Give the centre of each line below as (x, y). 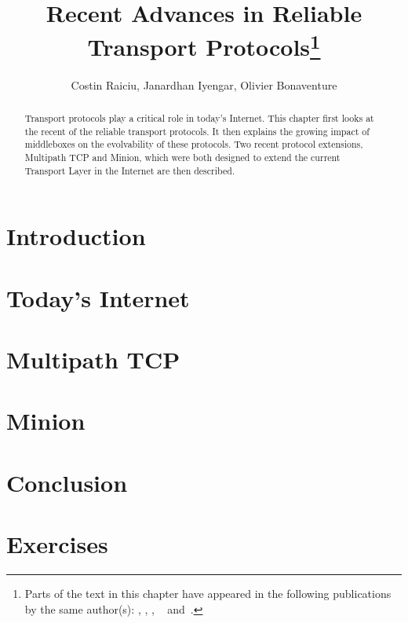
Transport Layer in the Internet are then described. (130, 170)
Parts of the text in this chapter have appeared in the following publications (208, 594)
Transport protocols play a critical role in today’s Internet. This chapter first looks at (199, 118)
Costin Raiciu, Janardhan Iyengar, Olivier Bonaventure (204, 84)
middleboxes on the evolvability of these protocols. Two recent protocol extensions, (194, 144)
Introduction (76, 236)
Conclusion (67, 482)
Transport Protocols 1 (204, 45)
